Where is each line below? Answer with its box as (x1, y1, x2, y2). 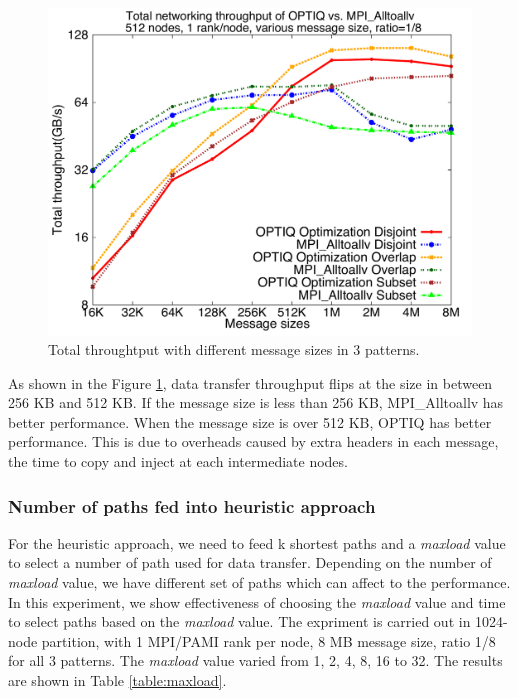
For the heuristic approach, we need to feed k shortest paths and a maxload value (8, 532, 506, 553)
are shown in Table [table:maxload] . (8, 670, 227, 691)
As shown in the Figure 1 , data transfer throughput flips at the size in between (8, 372, 493, 393)
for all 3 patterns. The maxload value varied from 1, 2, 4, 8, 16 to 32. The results (8, 650, 503, 671)
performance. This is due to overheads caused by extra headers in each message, (8, 431, 499, 452)
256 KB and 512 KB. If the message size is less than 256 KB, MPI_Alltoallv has (8, 392, 504, 413)
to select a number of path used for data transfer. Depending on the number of (8, 552, 492, 573)
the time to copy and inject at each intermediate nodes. (8, 451, 348, 472)
